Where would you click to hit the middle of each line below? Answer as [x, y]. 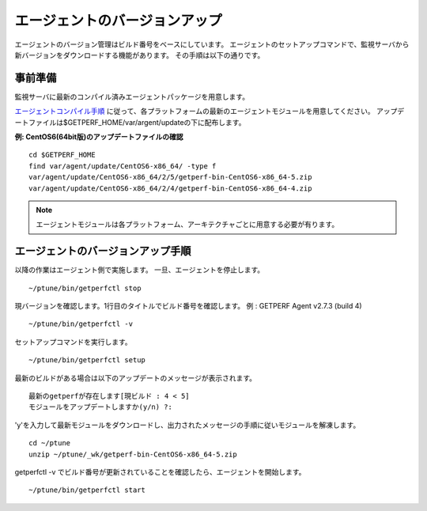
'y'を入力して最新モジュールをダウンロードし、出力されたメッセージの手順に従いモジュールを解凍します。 [187, 425]
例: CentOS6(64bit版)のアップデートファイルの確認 [99, 137]
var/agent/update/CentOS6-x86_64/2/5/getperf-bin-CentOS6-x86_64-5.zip [170, 177]
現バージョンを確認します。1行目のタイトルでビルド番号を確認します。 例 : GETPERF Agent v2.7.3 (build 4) [189, 306]
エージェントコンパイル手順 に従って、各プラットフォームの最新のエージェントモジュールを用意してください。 [195, 112]
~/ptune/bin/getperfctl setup [87, 360]
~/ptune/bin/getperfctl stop [85, 288]
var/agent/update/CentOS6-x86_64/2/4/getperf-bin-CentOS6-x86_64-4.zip [170, 188]
